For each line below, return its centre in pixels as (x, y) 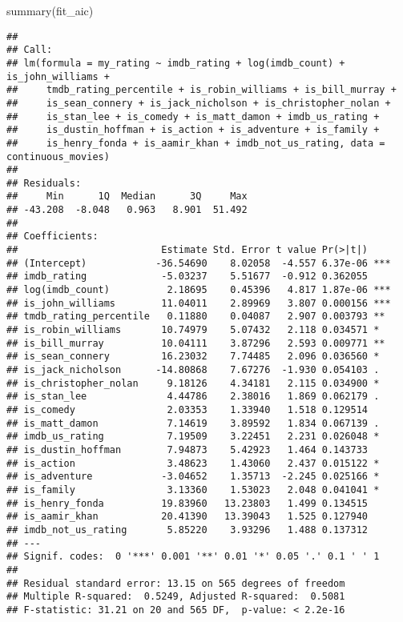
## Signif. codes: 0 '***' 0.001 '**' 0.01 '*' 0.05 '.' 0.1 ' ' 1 (193, 557)
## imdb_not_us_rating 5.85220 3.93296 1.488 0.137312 (187, 530)
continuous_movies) (58, 157)
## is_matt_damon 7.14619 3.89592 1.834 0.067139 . (193, 423)
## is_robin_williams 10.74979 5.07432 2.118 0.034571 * (193, 330)
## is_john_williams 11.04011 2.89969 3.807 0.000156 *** (199, 303)
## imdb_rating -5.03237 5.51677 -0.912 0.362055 (187, 277)
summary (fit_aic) (50, 10)
